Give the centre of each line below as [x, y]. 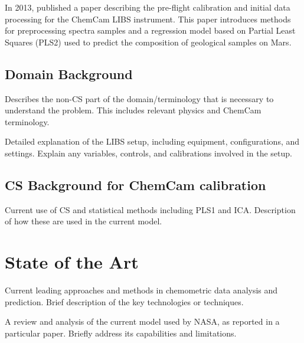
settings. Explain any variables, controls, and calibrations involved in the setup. [148, 153]
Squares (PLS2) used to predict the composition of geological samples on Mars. [148, 42]
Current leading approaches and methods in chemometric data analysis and [141, 290]
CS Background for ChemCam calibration [135, 184]
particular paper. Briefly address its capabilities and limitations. [121, 333]
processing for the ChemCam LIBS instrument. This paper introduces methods [148, 19]
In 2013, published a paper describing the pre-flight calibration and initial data [148, 7]
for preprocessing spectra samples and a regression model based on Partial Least [150, 30]
